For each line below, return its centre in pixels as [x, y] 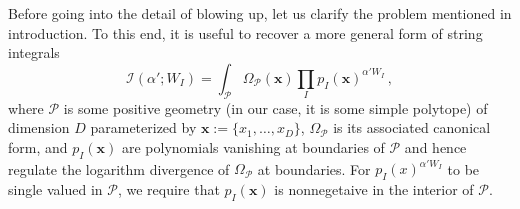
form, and [38, 146]
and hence [435, 146]
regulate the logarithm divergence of [119, 168]
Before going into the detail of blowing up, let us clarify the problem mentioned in [260, 13]
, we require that [168, 188]
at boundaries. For [314, 168]
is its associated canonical [412, 127]
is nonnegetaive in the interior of [374, 188]
